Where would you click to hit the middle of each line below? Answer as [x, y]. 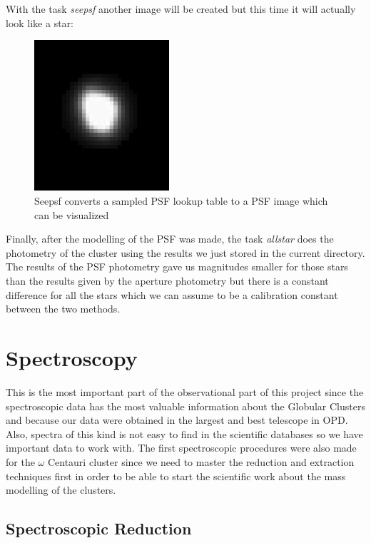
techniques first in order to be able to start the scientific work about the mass [176, 476]
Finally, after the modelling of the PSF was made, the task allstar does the [170, 239]
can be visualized [72, 214]
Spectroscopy [72, 357]
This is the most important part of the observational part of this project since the [185, 391]
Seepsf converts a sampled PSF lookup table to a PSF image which [181, 201]
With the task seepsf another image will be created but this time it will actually [181, 9]
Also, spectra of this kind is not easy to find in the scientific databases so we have [184, 433]
